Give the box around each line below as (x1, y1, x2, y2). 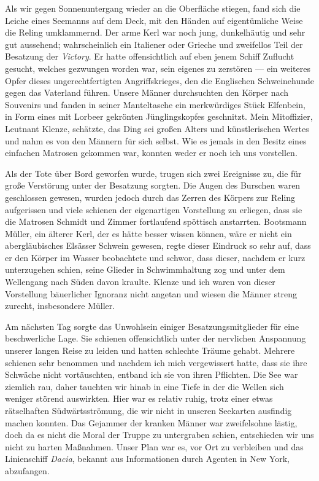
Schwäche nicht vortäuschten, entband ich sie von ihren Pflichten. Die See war (5, 368, 298, 381)
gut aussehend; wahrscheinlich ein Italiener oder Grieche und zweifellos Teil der (5, 37, 303, 50)
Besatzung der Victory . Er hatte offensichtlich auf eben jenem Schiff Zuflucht (5, 50, 294, 63)
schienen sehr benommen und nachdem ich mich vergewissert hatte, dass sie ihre (5, 356, 307, 369)
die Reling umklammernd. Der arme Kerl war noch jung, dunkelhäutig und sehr (5, 26, 306, 39)
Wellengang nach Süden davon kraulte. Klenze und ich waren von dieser (5, 275, 275, 288)
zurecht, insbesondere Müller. (5, 299, 115, 312)
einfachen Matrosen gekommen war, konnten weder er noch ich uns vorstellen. (5, 146, 298, 159)
